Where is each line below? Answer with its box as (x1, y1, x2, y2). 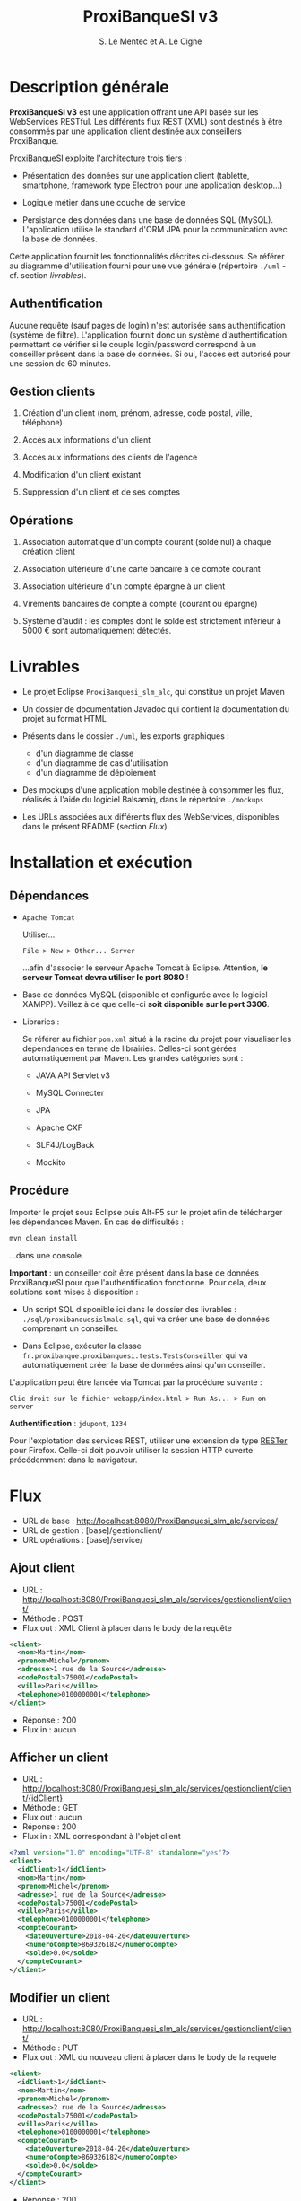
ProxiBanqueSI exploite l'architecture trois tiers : (9, 153, 187, 163)
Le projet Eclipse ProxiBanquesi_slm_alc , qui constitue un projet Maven (21, 687, 285, 697)
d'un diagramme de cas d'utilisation (35, 758, 168, 768)
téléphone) (21, 417, 63, 428)
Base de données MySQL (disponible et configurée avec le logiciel (21, 989, 268, 1000)
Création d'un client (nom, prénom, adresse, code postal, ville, (21, 408, 253, 418)
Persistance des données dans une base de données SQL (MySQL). (21, 214, 273, 225)
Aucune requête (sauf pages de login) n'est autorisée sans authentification (9, 320, 286, 330)
